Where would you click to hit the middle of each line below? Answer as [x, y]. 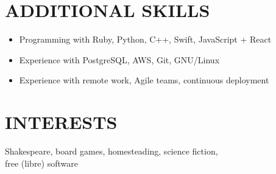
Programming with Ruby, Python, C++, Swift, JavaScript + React [145, 39]
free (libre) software [41, 163]
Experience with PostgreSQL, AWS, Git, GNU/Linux [119, 59]
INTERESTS [61, 122]
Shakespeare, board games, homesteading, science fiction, [111, 151]
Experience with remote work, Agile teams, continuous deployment [144, 80]
